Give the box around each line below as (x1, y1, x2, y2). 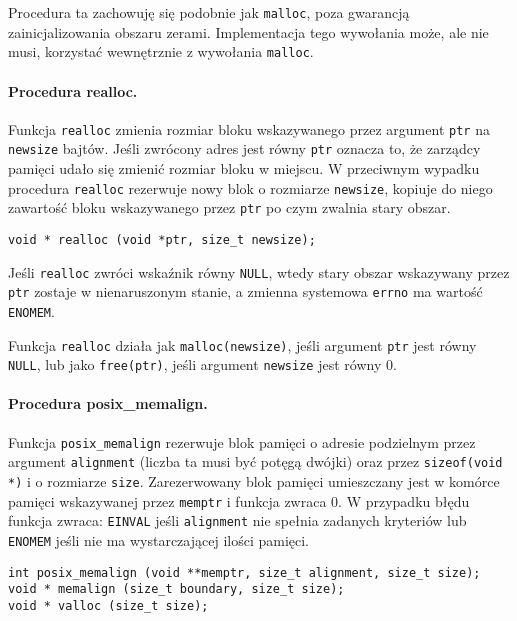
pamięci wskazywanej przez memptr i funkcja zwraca (8, 490, 327, 511)
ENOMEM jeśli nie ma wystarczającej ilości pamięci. (8, 529, 310, 550)
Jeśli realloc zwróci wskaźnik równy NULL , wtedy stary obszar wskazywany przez (8, 261, 510, 282)
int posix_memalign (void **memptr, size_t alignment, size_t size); (8, 565, 481, 580)
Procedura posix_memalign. (8, 393, 208, 414)
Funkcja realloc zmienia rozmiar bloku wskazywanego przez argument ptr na (8, 118, 490, 139)
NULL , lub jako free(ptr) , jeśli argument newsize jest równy (8, 354, 382, 375)
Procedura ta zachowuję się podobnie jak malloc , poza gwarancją (8, 2, 410, 22)
